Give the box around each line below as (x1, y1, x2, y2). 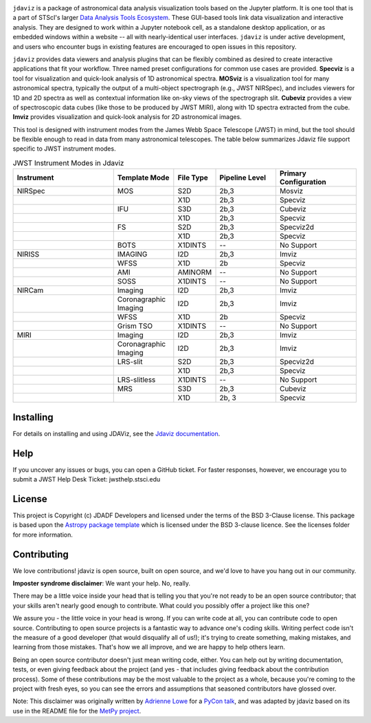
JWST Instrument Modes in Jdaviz (12, 158, 124, 168)
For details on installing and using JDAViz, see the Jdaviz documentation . (12, 429, 221, 438)
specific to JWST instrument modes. (12, 144, 116, 153)
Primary (279, 169, 307, 178)
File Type (177, 173, 209, 182)
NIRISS (16, 250, 40, 259)
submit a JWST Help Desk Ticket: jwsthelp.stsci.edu (12, 475, 161, 484)
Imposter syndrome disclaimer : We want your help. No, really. (12, 579, 191, 587)
